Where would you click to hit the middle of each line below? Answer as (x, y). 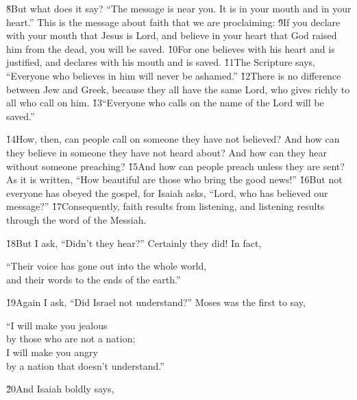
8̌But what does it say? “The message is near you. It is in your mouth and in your (179, 8)
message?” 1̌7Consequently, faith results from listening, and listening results (165, 206)
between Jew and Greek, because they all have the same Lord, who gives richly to (178, 89)
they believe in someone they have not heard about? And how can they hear (167, 152)
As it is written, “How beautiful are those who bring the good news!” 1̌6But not (174, 179)
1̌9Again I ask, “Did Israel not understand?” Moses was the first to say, (156, 302)
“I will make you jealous (57, 325)
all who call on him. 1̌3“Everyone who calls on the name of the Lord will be (165, 103)
